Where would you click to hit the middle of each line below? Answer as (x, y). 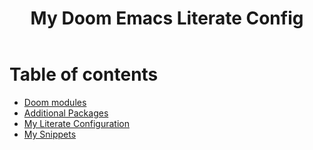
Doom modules (55, 102)
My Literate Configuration (77, 123)
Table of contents (84, 74)
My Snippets (50, 134)
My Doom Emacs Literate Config (167, 18)
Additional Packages (66, 113)
